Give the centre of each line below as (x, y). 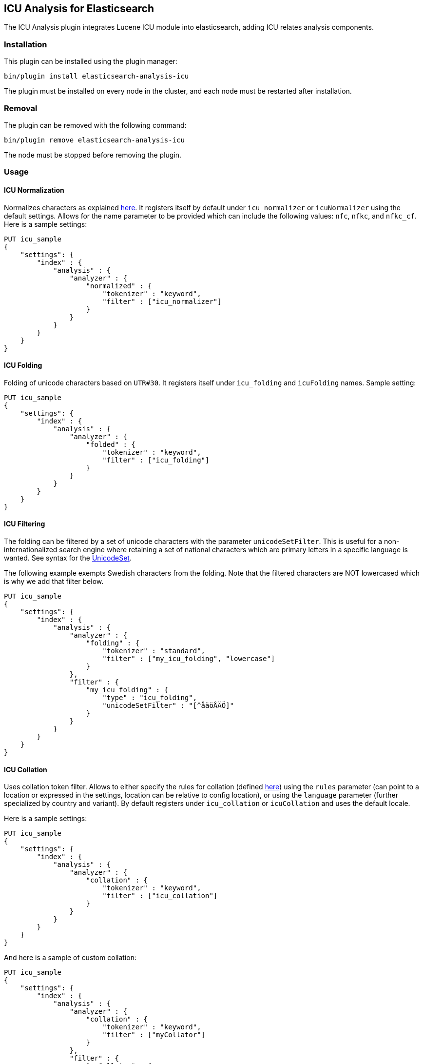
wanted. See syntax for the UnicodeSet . (68, 558)
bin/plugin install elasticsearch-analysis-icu (96, 76)
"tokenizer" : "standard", (154, 651)
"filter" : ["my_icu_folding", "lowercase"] (189, 658)
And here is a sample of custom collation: (70, 958)
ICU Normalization (34, 190)
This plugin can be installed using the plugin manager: (91, 61)
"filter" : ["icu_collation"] (160, 896)
